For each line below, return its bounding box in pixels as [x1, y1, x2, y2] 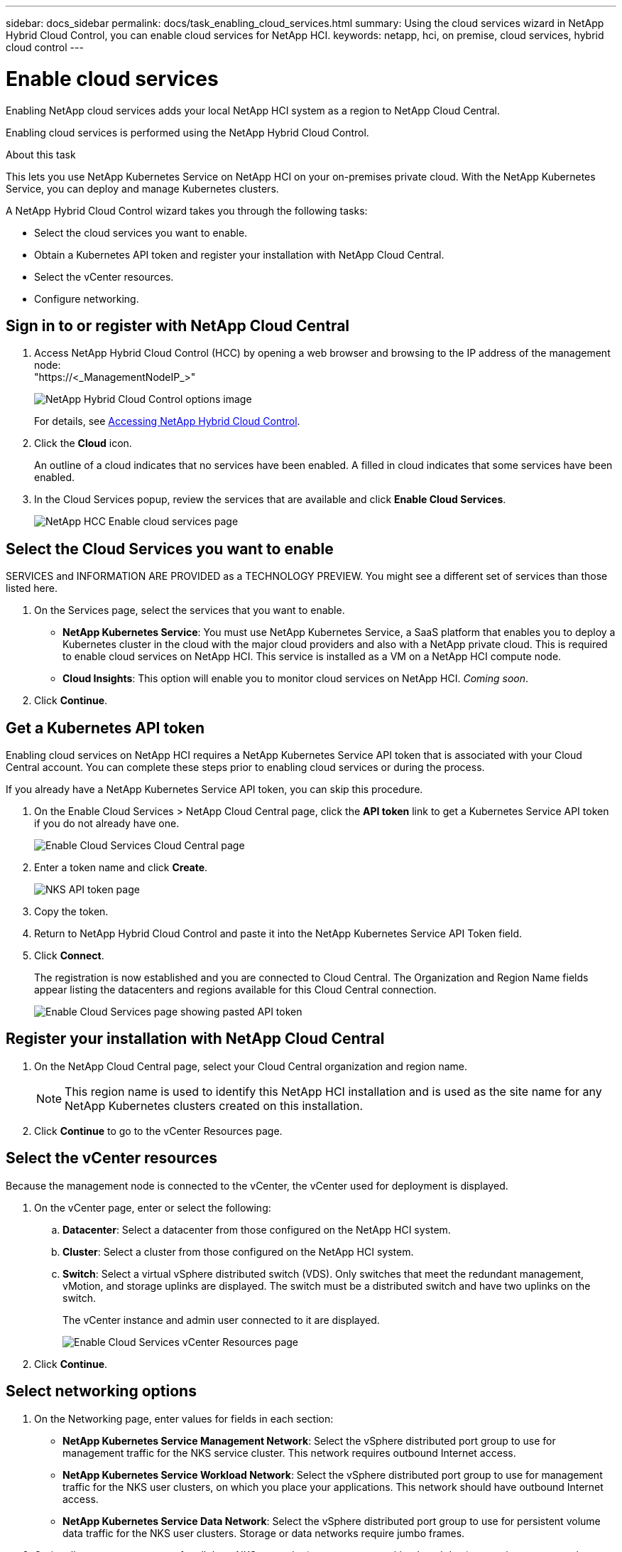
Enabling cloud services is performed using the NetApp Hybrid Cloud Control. [6, 126, 369, 139]
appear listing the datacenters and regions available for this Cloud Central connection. [34, 984, 437, 996]
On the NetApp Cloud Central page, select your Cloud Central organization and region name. [34, 1060, 468, 1072]
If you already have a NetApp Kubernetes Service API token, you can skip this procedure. [6, 783, 423, 796]
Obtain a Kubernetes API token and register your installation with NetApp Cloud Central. [34, 248, 444, 261]
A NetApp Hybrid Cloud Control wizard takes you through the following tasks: [6, 204, 368, 217]
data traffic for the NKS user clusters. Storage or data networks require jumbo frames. [62, 1526, 465, 1539]
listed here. [6, 582, 58, 595]
